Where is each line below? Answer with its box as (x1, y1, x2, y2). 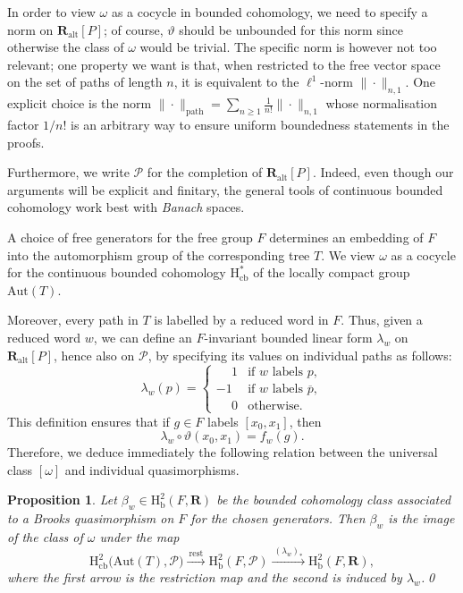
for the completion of (147, 163, 263, 182)
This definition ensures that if (7, 411, 170, 430)
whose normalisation (325, 94, 438, 113)
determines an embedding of (269, 227, 424, 246)
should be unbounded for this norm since (179, 20, 404, 38)
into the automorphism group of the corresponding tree (7, 245, 310, 264)
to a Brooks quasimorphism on (7, 509, 174, 528)
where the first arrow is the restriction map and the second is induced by (7, 568, 402, 587)
